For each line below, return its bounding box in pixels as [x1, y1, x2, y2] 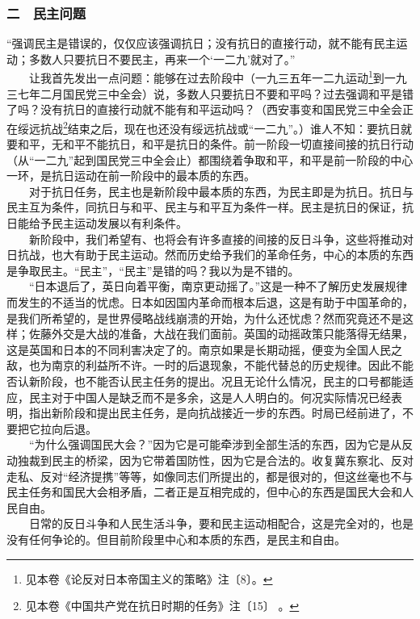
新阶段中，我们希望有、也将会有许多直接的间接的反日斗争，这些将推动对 [28, 230, 414, 247]
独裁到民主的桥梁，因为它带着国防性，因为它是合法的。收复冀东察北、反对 [17, 451, 414, 468]
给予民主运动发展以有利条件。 [28, 215, 187, 232]
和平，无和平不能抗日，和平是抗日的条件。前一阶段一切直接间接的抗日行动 [17, 136, 414, 153]
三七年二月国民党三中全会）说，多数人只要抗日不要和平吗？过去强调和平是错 [6, 85, 414, 102]
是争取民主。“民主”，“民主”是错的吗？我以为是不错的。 [6, 261, 300, 278]
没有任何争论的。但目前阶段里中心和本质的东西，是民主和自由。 [6, 530, 346, 547]
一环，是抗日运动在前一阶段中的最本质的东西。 [6, 167, 255, 184]
